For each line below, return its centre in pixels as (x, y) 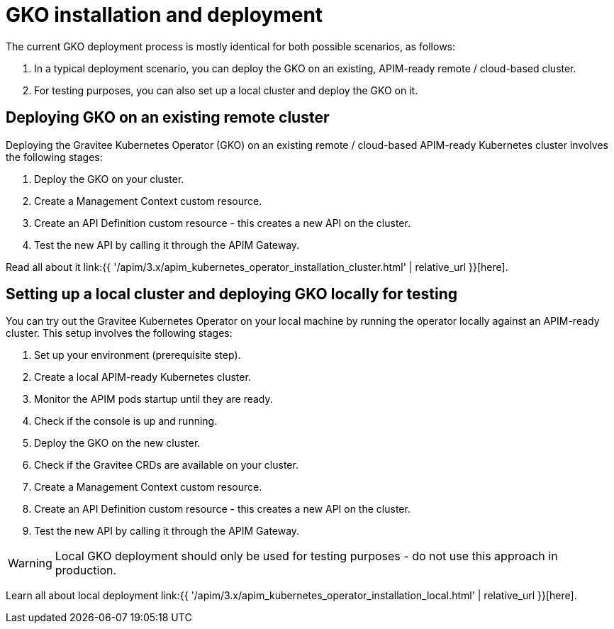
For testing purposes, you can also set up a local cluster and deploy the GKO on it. (226, 90)
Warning (30, 563)
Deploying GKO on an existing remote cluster (168, 118)
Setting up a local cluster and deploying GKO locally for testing (232, 294)
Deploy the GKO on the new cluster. (117, 443)
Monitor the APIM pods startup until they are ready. (153, 399)
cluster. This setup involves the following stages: (119, 333)
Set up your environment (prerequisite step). (138, 355)
